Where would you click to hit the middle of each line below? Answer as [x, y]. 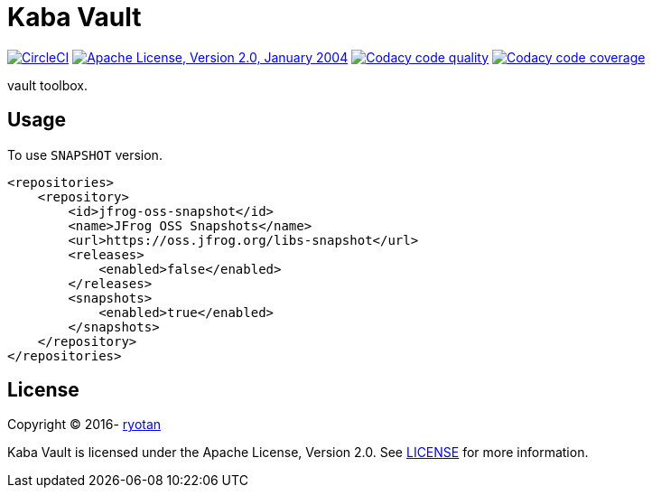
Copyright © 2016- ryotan [84, 425]
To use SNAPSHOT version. [85, 154]
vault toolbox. [48, 85]
